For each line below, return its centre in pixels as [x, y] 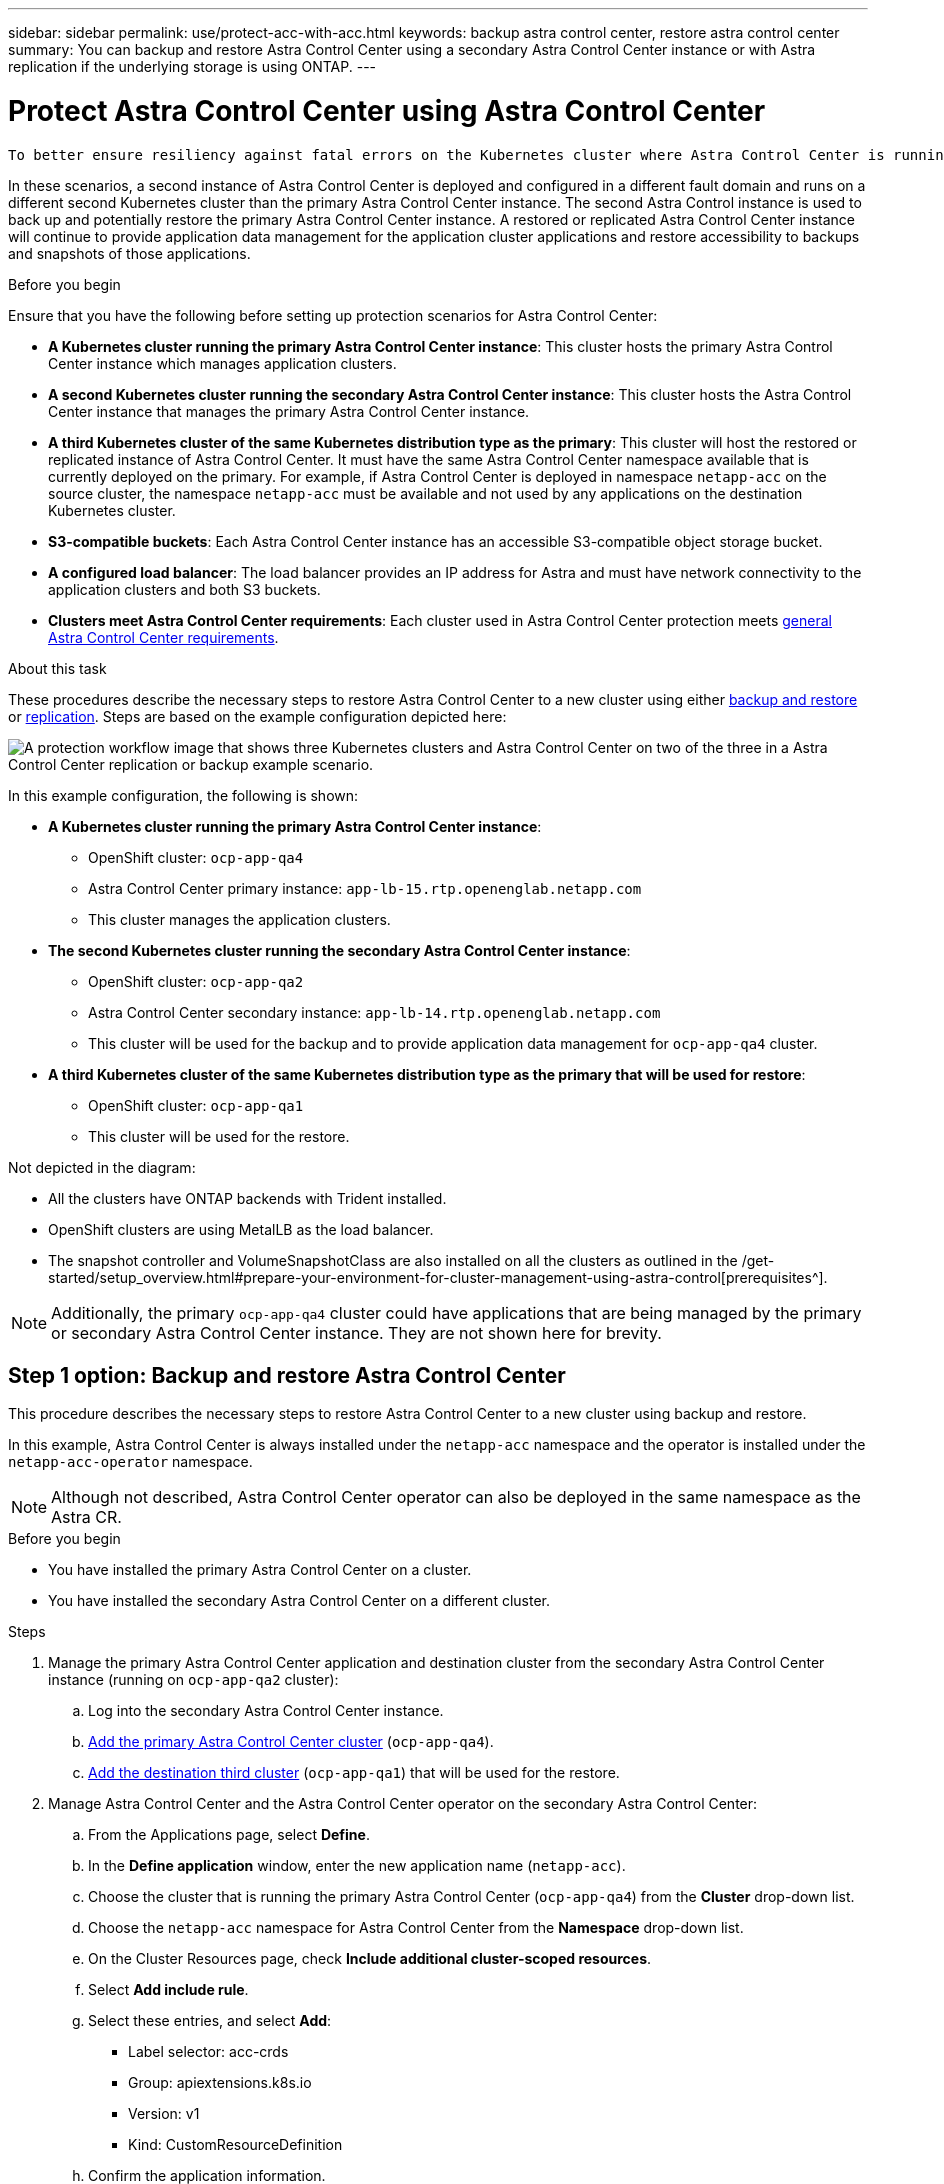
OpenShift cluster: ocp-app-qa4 [196, 857]
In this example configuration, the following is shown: [183, 795]
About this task [57, 668]
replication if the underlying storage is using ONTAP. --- [192, 66]
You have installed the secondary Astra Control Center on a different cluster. [299, 1601]
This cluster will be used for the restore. [219, 1136]
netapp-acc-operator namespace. [130, 1462]
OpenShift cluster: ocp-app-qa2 [196, 981]
